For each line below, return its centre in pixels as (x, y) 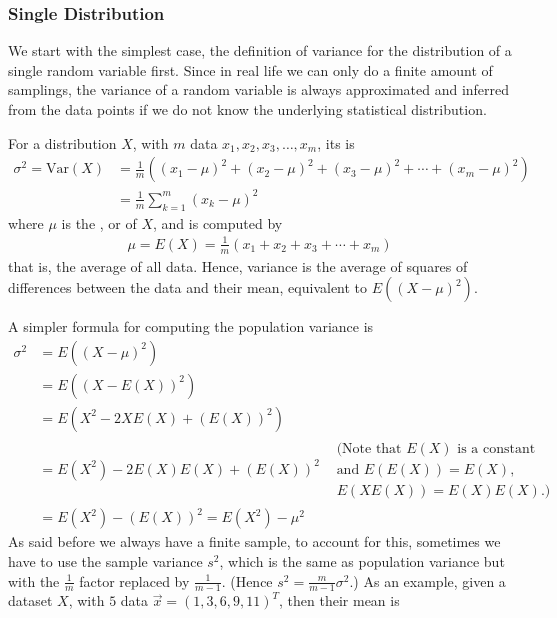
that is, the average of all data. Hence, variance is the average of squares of (238, 265)
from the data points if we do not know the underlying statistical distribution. (247, 109)
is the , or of (99, 222)
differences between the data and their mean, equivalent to (188, 287)
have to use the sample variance (105, 561)
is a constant (496, 448)
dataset (30, 600)
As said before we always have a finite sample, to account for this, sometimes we (254, 541)
